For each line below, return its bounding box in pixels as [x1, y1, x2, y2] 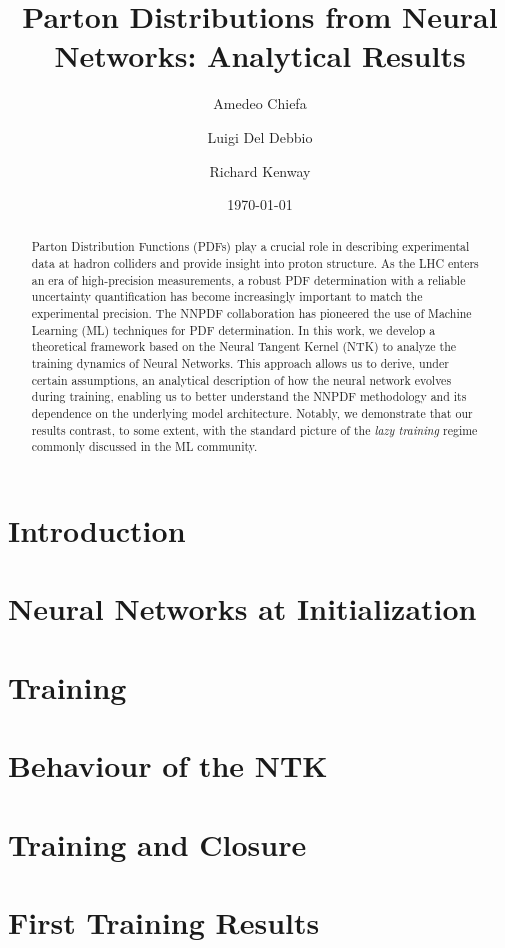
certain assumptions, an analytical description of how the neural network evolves [31, 371, 452, 388]
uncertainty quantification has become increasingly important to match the [31, 288, 423, 305]
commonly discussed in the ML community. [31, 438, 258, 455]
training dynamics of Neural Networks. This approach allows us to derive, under [31, 355, 449, 372]
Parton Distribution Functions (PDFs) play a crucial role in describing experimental [31, 238, 470, 255]
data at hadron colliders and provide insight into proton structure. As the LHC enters [31, 255, 479, 272]
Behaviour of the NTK [8, 745, 328, 786]
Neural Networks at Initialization [8, 588, 477, 629]
